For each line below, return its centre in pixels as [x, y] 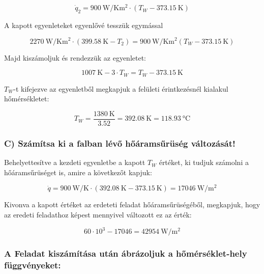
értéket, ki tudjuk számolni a [204, 162]
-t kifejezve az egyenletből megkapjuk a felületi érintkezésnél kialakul [121, 88]
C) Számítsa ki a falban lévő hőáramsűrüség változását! [120, 143]
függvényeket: [33, 265]
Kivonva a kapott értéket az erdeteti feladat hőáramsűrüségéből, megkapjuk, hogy [132, 204]
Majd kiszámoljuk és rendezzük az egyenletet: [75, 57]
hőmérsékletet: [27, 99]
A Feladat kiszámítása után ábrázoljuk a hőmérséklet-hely [126, 253]
